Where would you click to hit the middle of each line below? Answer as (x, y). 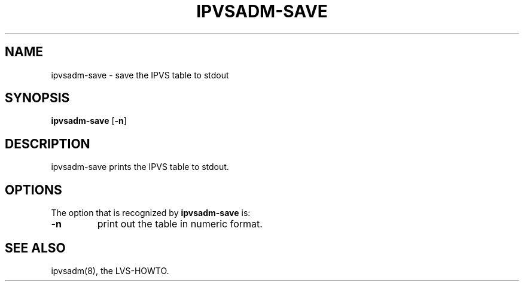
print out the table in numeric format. (180, 224)
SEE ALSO (35, 248)
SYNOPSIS (37, 98)
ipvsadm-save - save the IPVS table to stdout (140, 75)
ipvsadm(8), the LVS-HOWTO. (110, 270)
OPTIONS (33, 190)
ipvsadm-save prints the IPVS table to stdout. (140, 167)
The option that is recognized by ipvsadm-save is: (151, 213)
